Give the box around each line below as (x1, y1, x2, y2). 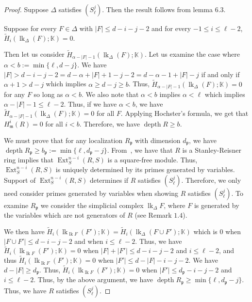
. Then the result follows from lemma (102, 4, 213, 14)
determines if (89, 175, 128, 185)
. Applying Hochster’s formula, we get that (120, 108, 249, 118)
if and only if (201, 69, 240, 79)
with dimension (135, 135, 181, 145)
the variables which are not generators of (4, 210, 125, 220)
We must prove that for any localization (4, 135, 123, 145)
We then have (4, 226, 45, 236)
